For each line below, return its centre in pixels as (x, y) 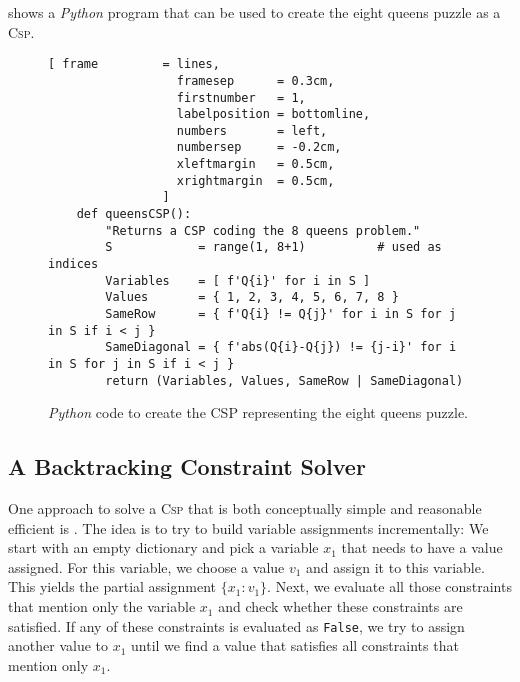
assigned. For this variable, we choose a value (146, 566)
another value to (58, 645)
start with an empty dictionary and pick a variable (163, 547)
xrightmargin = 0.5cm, (255, 180)
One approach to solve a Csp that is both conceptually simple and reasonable (245, 508)
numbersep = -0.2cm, (259, 147)
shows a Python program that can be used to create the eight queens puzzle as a (254, 12)
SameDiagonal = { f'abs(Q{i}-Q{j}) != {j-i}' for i (281, 347)
